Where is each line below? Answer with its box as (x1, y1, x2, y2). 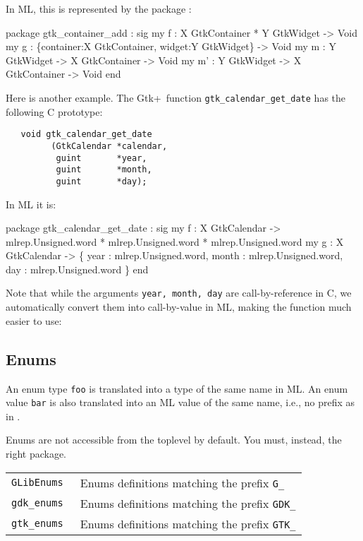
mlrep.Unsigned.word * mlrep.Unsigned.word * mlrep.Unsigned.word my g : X (6, 234, 344, 249)
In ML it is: (6, 196, 56, 211)
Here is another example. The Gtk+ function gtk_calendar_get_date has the (6, 90, 346, 105)
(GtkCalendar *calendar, (51, 141, 168, 151)
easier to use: (6, 313, 62, 328)
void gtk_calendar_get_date (20, 129, 152, 140)
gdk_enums (11, 497, 63, 509)
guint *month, (56, 165, 152, 175)
